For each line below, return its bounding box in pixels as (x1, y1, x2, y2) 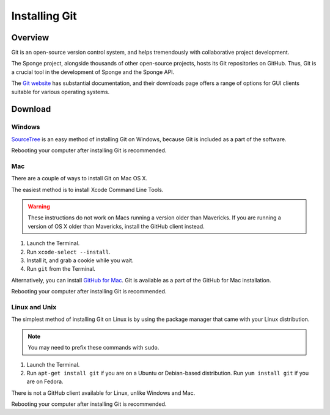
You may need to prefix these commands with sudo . (28, 344, 159, 351)
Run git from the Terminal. (26, 265, 96, 273)
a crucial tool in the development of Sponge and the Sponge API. (11, 68, 175, 76)
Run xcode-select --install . (26, 248, 111, 255)
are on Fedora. (26, 378, 64, 385)
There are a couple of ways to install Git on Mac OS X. (11, 175, 148, 182)
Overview (11, 32, 50, 43)
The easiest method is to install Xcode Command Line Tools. (11, 186, 164, 193)
